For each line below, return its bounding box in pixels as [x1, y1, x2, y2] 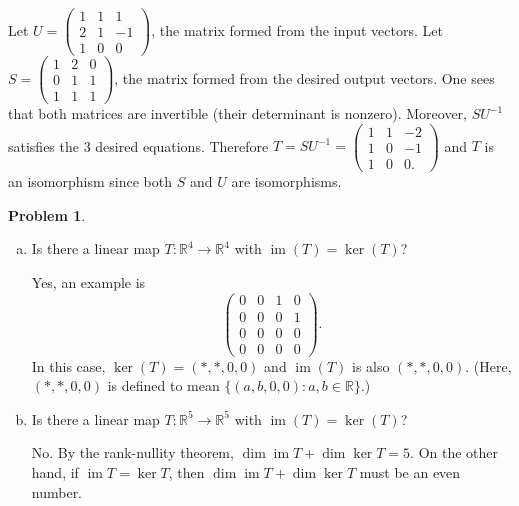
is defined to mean [107, 375, 220, 396]
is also [351, 355, 390, 376]
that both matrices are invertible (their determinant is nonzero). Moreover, [8, 103, 467, 124]
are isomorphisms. [231, 171, 342, 192]
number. [31, 481, 83, 502]
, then [168, 462, 205, 482]
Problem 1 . [8, 204, 86, 225]
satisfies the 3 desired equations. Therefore [8, 135, 269, 156]
